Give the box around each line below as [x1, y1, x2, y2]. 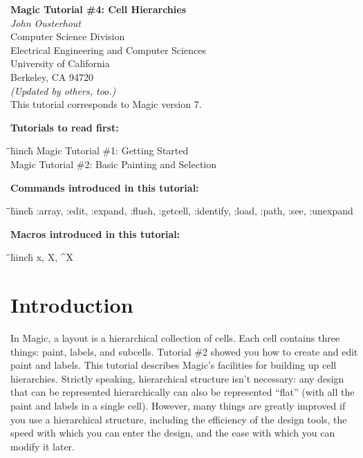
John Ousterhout [10, 15, 81, 30]
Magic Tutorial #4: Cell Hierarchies [10, 2, 187, 16]
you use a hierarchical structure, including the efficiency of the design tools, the [10, 412, 347, 426]
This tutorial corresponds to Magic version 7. [10, 97, 202, 111]
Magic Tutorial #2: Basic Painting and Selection [10, 156, 217, 171]
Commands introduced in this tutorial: [10, 180, 199, 194]
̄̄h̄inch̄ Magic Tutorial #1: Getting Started [10, 143, 189, 158]
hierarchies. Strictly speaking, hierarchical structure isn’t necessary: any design [10, 371, 344, 385]
